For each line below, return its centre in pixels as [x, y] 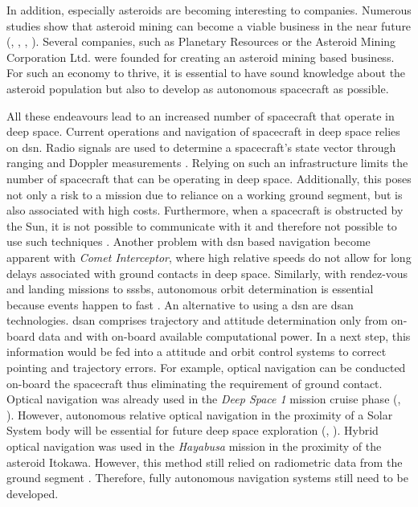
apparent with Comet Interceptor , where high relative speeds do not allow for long [209, 257]
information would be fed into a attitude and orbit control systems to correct [197, 352]
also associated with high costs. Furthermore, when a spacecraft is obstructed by [205, 210]
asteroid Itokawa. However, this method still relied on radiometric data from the [205, 462]
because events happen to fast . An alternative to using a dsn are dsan [180, 304]
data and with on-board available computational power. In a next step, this [225, 335]
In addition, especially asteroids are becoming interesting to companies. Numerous [209, 10]
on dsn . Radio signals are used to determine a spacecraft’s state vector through [201, 147]
